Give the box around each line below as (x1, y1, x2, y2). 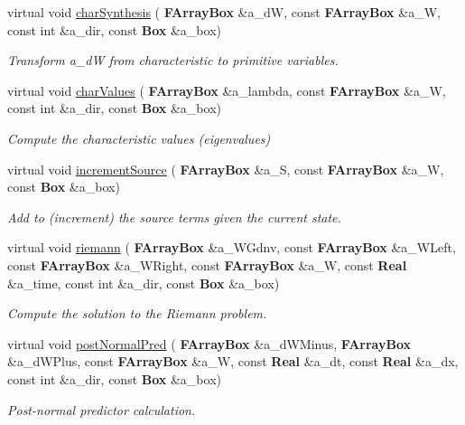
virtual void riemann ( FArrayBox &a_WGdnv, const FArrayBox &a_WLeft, (7, 238, 456, 257)
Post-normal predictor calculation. (7, 400, 196, 419)
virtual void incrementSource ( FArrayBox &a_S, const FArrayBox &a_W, (7, 159, 444, 178)
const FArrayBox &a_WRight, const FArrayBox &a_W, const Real (7, 255, 407, 274)
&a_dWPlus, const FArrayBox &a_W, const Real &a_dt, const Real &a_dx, (7, 352, 459, 371)
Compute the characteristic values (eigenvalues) (7, 128, 271, 147)
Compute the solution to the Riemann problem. (7, 304, 267, 323)
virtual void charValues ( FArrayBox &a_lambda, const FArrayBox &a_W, (7, 80, 446, 99)
